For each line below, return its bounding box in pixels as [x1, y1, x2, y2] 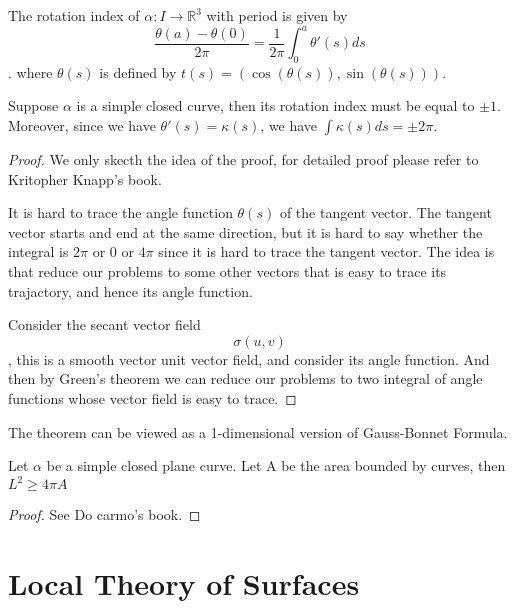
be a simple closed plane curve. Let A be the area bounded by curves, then [46, 455, 506, 476]
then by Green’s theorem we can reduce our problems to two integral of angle [8, 368, 483, 389]
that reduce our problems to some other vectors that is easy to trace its [8, 261, 447, 282]
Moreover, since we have [8, 115, 156, 136]
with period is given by [206, 5, 348, 25]
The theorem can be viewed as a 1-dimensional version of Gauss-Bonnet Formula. [8, 421, 508, 442]
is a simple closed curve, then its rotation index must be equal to [76, 95, 475, 116]
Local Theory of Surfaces [8, 563, 360, 604]
